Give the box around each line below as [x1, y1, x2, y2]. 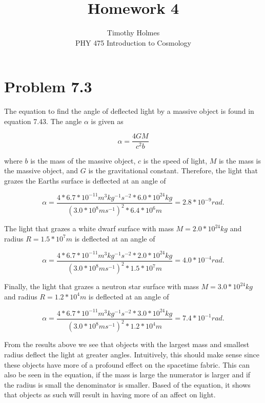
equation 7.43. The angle [4, 115, 82, 126]
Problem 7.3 [4, 76, 92, 97]
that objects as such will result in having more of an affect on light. [4, 389, 216, 400]
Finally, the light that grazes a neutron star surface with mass [4, 281, 199, 292]
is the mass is [218, 155, 261, 166]
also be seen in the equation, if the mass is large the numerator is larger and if [4, 369, 251, 380]
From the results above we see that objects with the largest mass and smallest [4, 339, 250, 350]
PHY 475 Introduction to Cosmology [75, 37, 191, 48]
